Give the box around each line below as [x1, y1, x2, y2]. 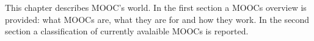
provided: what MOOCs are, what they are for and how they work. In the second [5, 13, 310, 25]
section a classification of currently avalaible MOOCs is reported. [5, 25, 249, 37]
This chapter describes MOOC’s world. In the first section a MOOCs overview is [5, 1, 307, 13]
